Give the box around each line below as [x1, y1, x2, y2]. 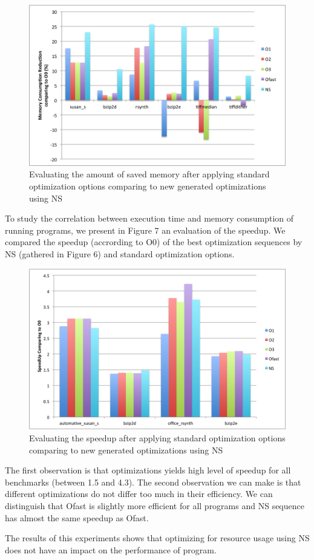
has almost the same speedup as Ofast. [5, 511, 149, 524]
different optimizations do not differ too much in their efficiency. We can [5, 487, 273, 500]
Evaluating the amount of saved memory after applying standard [29, 168, 270, 180]
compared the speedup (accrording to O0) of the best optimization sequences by [5, 236, 303, 248]
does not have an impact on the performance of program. [5, 543, 217, 556]
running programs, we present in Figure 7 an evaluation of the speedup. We [5, 223, 286, 236]
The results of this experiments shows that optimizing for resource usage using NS [5, 532, 310, 544]
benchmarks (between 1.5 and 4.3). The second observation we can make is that [5, 475, 301, 488]
